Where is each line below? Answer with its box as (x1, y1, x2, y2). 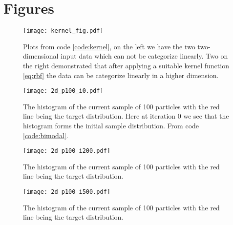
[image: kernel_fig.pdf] (23, 27, 104, 35)
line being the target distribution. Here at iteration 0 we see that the (23, 111, 229, 121)
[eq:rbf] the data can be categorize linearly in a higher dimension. (23, 70, 219, 80)
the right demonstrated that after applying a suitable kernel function (23, 60, 229, 70)
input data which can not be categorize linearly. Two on (61, 51, 228, 61)
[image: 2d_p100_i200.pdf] (23, 147, 110, 155)
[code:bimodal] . (23, 130, 68, 140)
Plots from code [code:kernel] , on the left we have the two (23, 41, 195, 51)
